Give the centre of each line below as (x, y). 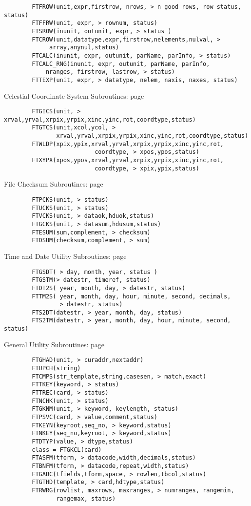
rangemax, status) (86, 498)
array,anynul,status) (84, 48)
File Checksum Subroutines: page (54, 184)
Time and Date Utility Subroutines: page (65, 256)
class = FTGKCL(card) (67, 450)
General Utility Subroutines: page (54, 344)
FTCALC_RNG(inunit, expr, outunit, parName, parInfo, (121, 64)
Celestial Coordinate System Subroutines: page (74, 95)
